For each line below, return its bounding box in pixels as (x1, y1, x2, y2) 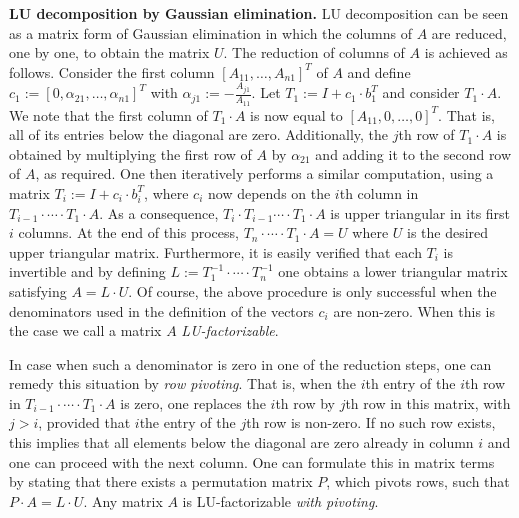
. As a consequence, (99, 202, 219, 223)
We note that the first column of (9, 104, 208, 125)
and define (347, 61, 411, 82)
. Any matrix (83, 490, 163, 511)
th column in (339, 182, 419, 203)
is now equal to (250, 104, 343, 125)
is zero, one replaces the (120, 392, 266, 413)
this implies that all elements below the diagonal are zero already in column (9, 432, 474, 453)
